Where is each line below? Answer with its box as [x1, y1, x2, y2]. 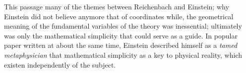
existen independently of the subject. [4, 59, 116, 70]
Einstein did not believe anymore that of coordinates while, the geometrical [4, 11, 234, 21]
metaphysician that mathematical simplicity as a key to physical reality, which [4, 49, 243, 60]
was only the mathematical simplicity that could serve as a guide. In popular [4, 30, 238, 40]
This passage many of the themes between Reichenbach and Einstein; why [4, 1, 229, 11]
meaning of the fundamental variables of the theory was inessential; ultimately [4, 21, 242, 31]
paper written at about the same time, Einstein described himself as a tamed [4, 40, 238, 50]
